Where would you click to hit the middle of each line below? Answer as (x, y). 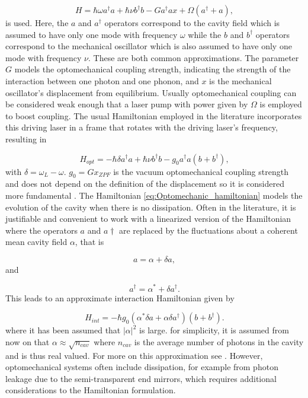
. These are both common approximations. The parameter (193, 57)
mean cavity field (36, 242)
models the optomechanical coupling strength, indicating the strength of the (153, 69)
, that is (89, 242)
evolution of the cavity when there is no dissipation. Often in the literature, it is (151, 207)
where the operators (41, 230)
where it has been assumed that (63, 330)
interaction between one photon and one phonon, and (102, 80)
